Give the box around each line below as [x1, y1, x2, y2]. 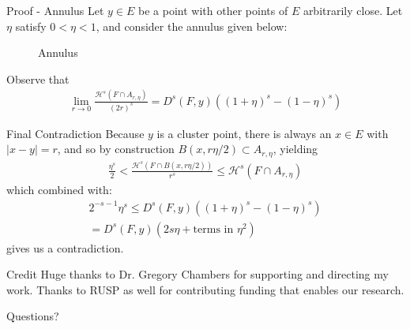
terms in [193, 223, 234, 235]
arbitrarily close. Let [303, 2, 403, 18]
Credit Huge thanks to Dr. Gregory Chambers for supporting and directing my [6, 266, 389, 282]
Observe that [6, 70, 70, 87]
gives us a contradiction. [6, 239, 124, 256]
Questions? [6, 308, 59, 324]
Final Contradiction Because [6, 125, 145, 141]
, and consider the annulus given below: [96, 17, 288, 34]
